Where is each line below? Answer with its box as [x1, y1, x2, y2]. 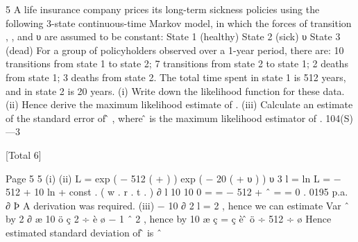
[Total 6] [6, 147, 42, 162]
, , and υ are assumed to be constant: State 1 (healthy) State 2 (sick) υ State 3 [6, 29, 341, 44]
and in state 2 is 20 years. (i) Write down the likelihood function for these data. [6, 83, 345, 98]
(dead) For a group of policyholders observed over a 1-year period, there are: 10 [6, 42, 344, 57]
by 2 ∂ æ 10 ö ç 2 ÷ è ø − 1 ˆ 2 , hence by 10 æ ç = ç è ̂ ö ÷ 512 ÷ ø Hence [6, 211, 332, 226]
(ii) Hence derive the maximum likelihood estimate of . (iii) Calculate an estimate [6, 97, 353, 112]
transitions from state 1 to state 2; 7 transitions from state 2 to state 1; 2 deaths [6, 56, 348, 71]
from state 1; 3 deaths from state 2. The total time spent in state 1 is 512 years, [6, 69, 346, 84]
